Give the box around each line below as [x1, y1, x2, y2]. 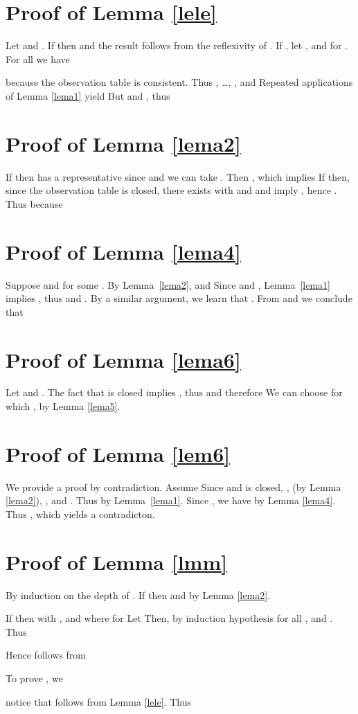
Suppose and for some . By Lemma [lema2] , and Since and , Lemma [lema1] [6, 277, 330, 292]
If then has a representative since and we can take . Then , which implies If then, [6, 169, 350, 184]
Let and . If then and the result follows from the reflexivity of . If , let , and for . [6, 38, 348, 53]
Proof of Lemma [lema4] [6, 237, 241, 265]
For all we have [6, 51, 70, 66]
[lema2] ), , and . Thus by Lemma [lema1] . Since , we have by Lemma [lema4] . [6, 493, 336, 508]
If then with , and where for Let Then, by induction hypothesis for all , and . [6, 611, 333, 625]
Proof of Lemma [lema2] [6, 129, 241, 157]
